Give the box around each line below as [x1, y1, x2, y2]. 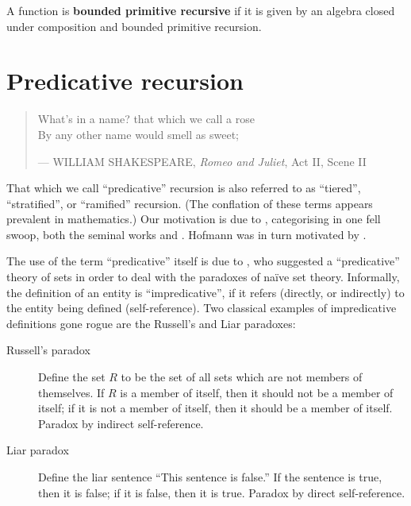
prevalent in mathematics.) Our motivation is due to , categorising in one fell [6, 211, 381, 227]
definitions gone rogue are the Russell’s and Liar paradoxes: [6, 315, 296, 331]
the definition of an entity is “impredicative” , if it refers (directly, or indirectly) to [6, 284, 405, 300]
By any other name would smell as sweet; [37, 126, 239, 142]
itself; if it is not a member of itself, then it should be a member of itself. [38, 400, 393, 416]
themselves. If [38, 384, 105, 400]
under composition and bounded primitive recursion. [6, 17, 262, 34]
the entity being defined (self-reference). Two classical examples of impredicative [6, 299, 397, 316]
